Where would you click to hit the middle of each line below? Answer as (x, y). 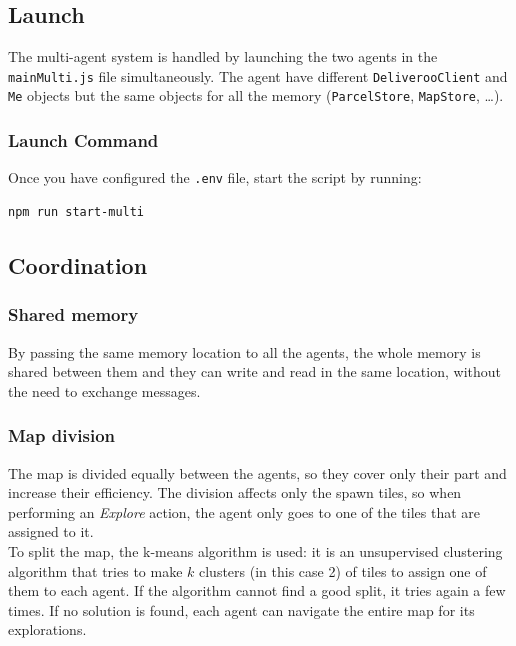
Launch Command (83, 140)
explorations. (47, 629)
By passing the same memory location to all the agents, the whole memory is (244, 351)
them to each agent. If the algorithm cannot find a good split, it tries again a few (257, 590)
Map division (62, 435)
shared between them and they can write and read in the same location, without (254, 371)
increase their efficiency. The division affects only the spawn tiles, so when (235, 492)
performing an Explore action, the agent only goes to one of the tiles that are (244, 511)
